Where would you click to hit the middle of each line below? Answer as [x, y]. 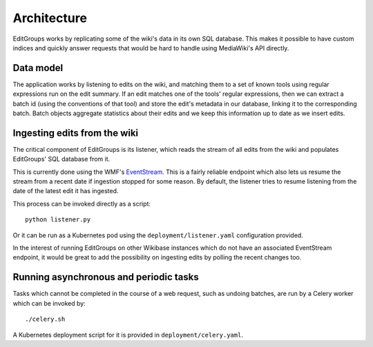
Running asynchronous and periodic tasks [106, 277]
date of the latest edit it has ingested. [66, 191]
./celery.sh [45, 319]
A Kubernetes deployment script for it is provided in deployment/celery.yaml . [128, 335]
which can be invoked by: [49, 303]
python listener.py [58, 220]
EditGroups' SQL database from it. [61, 159]
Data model [38, 68]
